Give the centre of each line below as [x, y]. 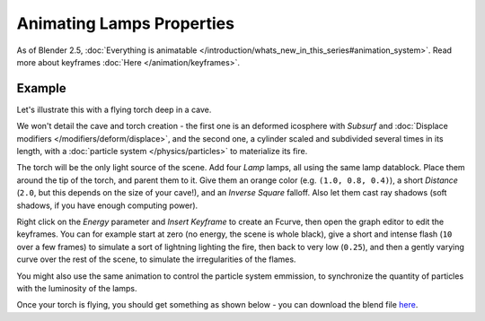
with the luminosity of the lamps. [77, 288]
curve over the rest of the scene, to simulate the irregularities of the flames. [156, 259]
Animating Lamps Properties [126, 23]
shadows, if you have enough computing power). [107, 205]
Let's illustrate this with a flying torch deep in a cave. [114, 109]
